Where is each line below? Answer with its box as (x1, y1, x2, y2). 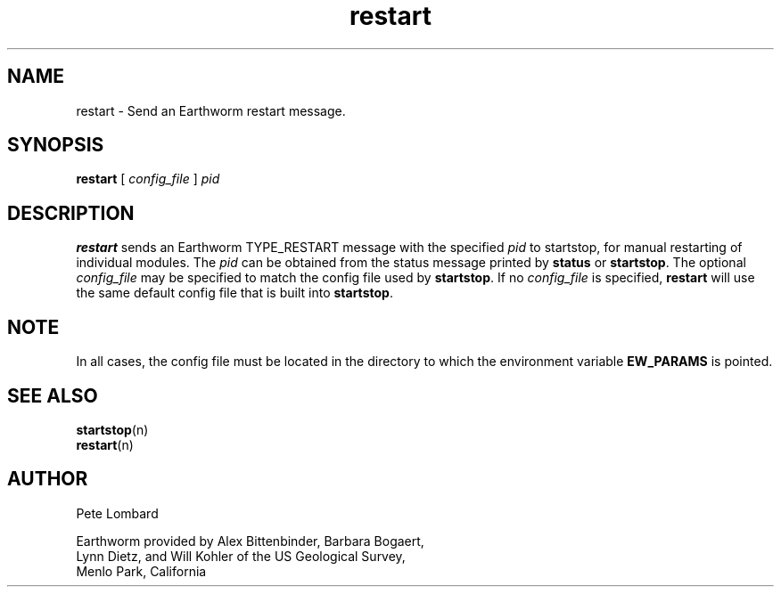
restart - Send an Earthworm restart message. (76, 102, 346, 118)
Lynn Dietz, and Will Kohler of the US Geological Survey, (76, 548, 406, 564)
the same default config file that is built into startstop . (76, 285, 393, 301)
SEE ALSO (7, 384, 98, 407)
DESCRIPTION (7, 201, 135, 224)
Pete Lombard (76, 505, 159, 521)
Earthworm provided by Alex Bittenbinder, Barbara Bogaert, (76, 533, 424, 549)
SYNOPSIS (7, 134, 104, 157)
